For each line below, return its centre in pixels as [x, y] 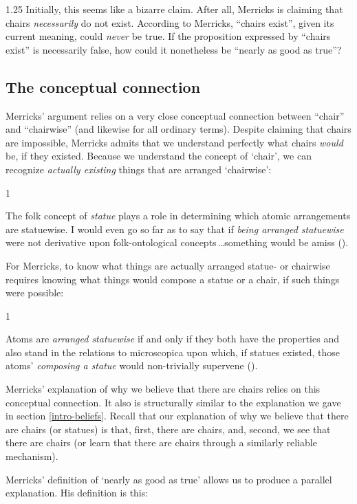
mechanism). [32, 456]
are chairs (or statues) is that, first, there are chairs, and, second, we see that [168, 429]
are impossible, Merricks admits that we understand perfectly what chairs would [174, 142]
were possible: [35, 293]
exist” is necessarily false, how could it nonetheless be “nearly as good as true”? [174, 49]
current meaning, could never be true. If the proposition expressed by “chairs [168, 36]
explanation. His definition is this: [77, 493]
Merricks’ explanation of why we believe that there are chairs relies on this [163, 389]
